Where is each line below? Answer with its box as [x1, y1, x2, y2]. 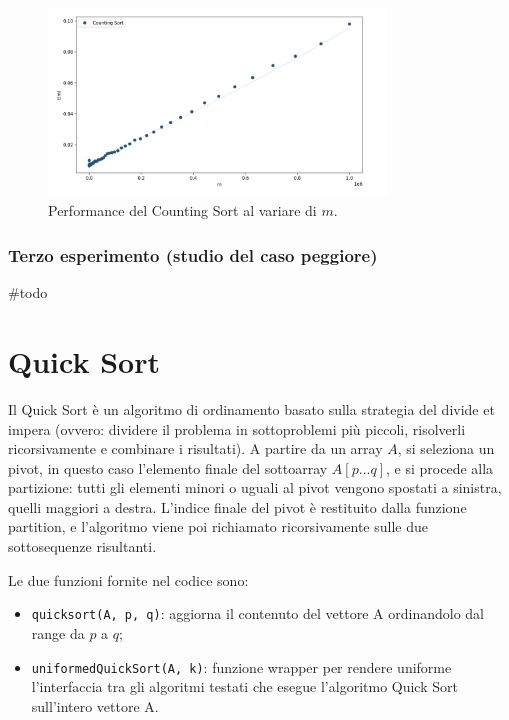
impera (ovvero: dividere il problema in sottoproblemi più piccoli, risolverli [8, 418, 466, 439]
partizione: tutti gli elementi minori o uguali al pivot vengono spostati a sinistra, [8, 477, 502, 498]
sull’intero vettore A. [31, 695, 159, 716]
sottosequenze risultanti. [8, 536, 157, 557]
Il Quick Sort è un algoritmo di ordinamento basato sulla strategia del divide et [8, 398, 495, 419]
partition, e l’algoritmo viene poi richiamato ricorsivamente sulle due [8, 516, 428, 537]
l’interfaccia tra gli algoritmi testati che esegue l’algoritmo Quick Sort [31, 676, 458, 697]
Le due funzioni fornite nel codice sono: [8, 569, 249, 590]
